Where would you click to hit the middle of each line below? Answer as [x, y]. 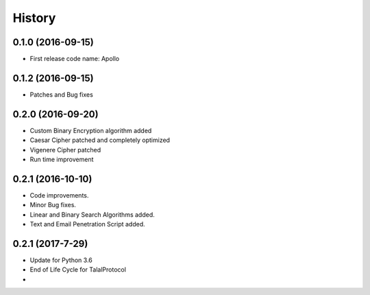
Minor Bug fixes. [53, 205]
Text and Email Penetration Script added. [87, 224]
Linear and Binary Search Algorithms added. [92, 214]
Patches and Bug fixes [62, 94]
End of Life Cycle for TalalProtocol [78, 270]
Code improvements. [59, 195]
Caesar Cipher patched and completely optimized [100, 140]
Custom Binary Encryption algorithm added [91, 130]
